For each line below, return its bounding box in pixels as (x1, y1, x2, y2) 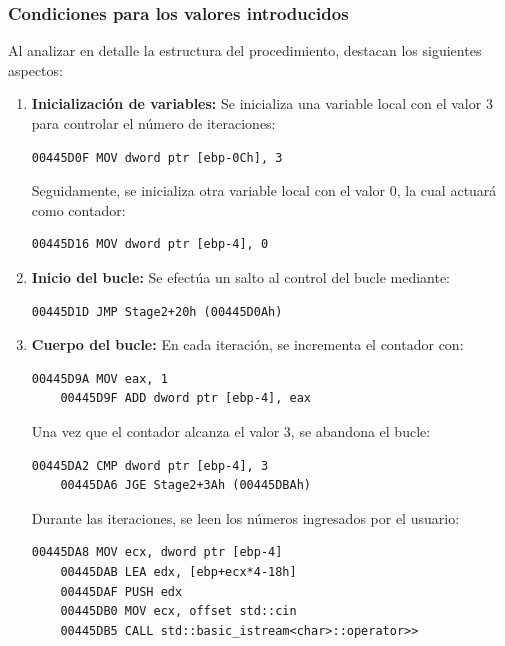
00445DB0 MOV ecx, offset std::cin (60, 604, 297, 619)
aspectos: (8, 59, 63, 80)
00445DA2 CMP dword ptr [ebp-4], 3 (31, 458, 269, 473)
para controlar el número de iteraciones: (31, 113, 276, 133)
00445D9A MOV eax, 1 (31, 371, 168, 386)
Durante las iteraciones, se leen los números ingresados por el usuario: (31, 507, 460, 528)
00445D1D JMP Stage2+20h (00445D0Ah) (31, 304, 283, 319)
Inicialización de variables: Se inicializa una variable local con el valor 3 (31, 93, 493, 114)
